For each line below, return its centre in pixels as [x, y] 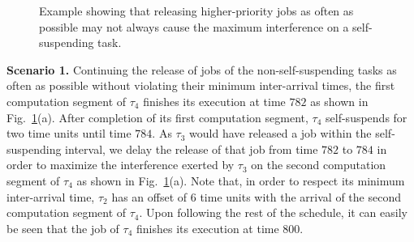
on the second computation [319, 165]
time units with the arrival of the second [300, 196]
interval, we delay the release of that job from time [192, 149]
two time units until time [69, 133]
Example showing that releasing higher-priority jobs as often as [196, 11]
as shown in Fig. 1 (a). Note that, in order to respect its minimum [241, 180]
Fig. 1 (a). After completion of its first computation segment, [157, 117]
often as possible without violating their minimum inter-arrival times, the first [201, 85]
